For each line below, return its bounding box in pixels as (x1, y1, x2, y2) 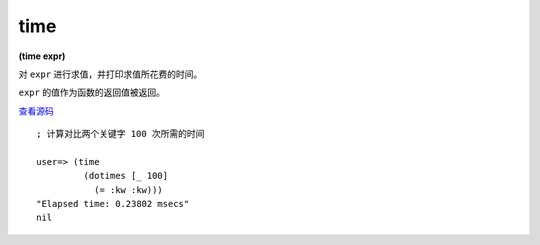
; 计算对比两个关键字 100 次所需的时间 (36, 128, 205, 140)
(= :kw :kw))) (93, 184, 164, 195)
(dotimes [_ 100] (83, 170, 169, 182)
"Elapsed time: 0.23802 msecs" (36, 198, 190, 210)
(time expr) (18, 50, 66, 62)
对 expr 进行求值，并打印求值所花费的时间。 (18, 68, 203, 80)
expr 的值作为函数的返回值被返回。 (18, 86, 165, 99)
